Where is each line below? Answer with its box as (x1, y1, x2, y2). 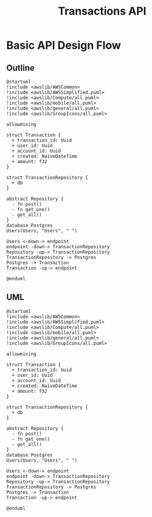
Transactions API (58, 4, 147, 18)
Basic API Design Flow (6, 38, 122, 52)
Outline (6, 63, 35, 73)
